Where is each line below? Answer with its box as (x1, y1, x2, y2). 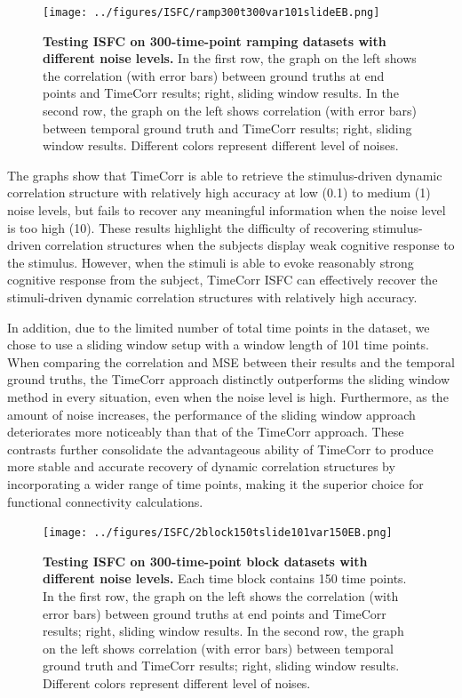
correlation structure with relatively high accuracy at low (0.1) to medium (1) (7, 183, 431, 202)
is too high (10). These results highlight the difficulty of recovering (7, 218, 370, 237)
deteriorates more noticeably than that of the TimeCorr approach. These (7, 422, 404, 441)
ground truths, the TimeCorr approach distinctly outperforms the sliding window (7, 370, 450, 389)
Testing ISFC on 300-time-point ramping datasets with (43, 31, 386, 50)
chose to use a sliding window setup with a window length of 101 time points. (7, 335, 429, 354)
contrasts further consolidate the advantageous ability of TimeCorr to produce (7, 439, 434, 458)
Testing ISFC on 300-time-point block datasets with (43, 551, 368, 570)
